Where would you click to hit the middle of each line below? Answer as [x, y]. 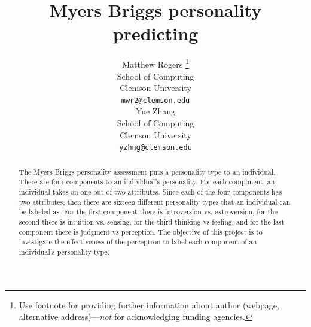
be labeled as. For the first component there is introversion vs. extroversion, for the [148, 212]
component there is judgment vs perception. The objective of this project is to [141, 231]
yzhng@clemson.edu [155, 148]
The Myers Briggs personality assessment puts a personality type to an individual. [147, 172]
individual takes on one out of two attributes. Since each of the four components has [150, 191]
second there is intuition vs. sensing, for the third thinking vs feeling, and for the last [152, 221]
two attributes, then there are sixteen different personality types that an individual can [155, 202]
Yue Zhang [155, 111]
